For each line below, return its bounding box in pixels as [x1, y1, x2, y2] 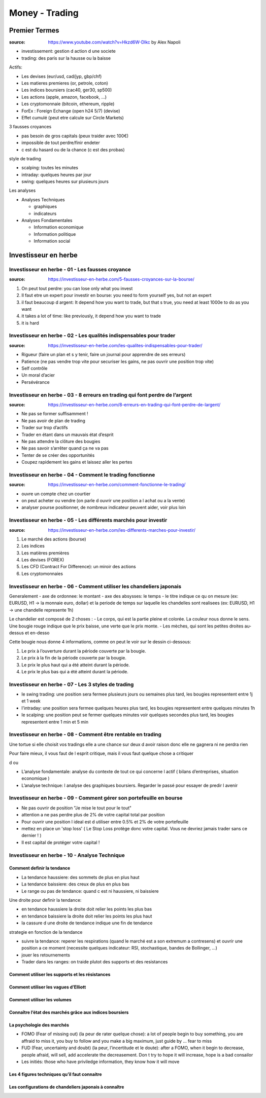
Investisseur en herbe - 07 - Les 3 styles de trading [9, 681, 134, 688]
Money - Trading [9, 7, 79, 18]
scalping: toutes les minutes [21, 165, 78, 171]
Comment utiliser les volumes [9, 997, 71, 1003]
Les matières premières [21, 550, 69, 556]
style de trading [9, 155, 41, 161]
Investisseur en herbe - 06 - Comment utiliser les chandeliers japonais [9, 583, 182, 589]
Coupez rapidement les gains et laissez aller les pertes [21, 459, 133, 465]
